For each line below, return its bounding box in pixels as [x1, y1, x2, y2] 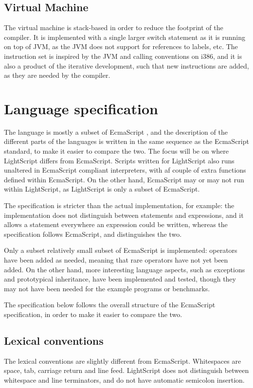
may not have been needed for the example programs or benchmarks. [4, 283, 210, 293]
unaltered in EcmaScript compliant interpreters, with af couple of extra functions [4, 165, 246, 175]
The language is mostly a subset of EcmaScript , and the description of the [4, 126, 228, 137]
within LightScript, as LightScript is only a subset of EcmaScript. [4, 184, 200, 194]
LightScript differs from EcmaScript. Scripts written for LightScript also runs [4, 155, 235, 165]
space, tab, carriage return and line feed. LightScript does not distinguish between [4, 365, 249, 375]
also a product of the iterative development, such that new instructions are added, [4, 60, 249, 71]
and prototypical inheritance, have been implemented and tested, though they [4, 274, 236, 284]
